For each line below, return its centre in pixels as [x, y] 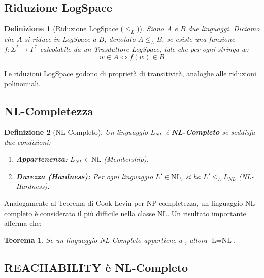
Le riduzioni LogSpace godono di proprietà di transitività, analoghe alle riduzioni [130, 73]
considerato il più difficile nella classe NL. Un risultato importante [143, 213]
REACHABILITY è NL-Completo [96, 267]
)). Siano [150, 29]
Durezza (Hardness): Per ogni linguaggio [85, 176]
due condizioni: [27, 142]
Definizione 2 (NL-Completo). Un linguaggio [76, 132]
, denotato [120, 39]
